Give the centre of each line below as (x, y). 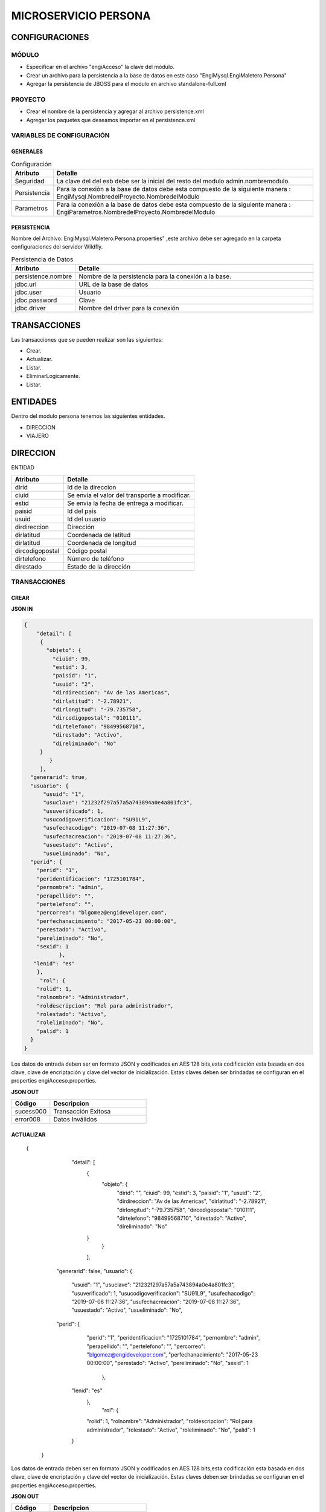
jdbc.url (26, 284)
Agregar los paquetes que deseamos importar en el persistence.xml (111, 120)
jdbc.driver (30, 308)
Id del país (82, 511)
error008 (27, 1119)
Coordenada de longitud (102, 543)
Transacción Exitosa (82, 1112)
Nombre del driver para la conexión (129, 308)
